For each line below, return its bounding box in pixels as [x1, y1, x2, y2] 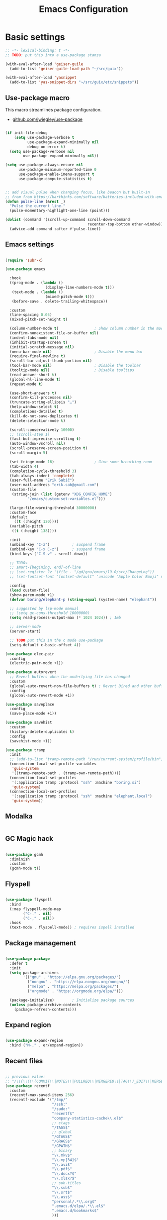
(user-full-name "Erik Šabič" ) [9, 478, 75, 483]
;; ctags [52, 1120, 70, 1125]
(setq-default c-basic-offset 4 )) [9, 642, 81, 647]
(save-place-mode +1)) [9, 711, 57, 716]
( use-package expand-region [5, 1038, 64, 1043]
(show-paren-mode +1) [9, 592, 55, 598]
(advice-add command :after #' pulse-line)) [9, 226, 101, 231]
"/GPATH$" [52, 1143, 72, 1149]
